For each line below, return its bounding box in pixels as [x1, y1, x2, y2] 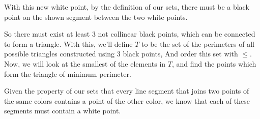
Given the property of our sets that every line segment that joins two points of [4, 85, 249, 96]
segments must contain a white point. [4, 105, 121, 116]
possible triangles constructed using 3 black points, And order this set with [4, 48, 238, 59]
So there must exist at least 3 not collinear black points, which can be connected [4, 28, 255, 39]
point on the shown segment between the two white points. [4, 11, 188, 22]
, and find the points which [171, 58, 256, 69]
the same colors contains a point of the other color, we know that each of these [4, 95, 250, 106]
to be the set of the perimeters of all [141, 38, 254, 49]
